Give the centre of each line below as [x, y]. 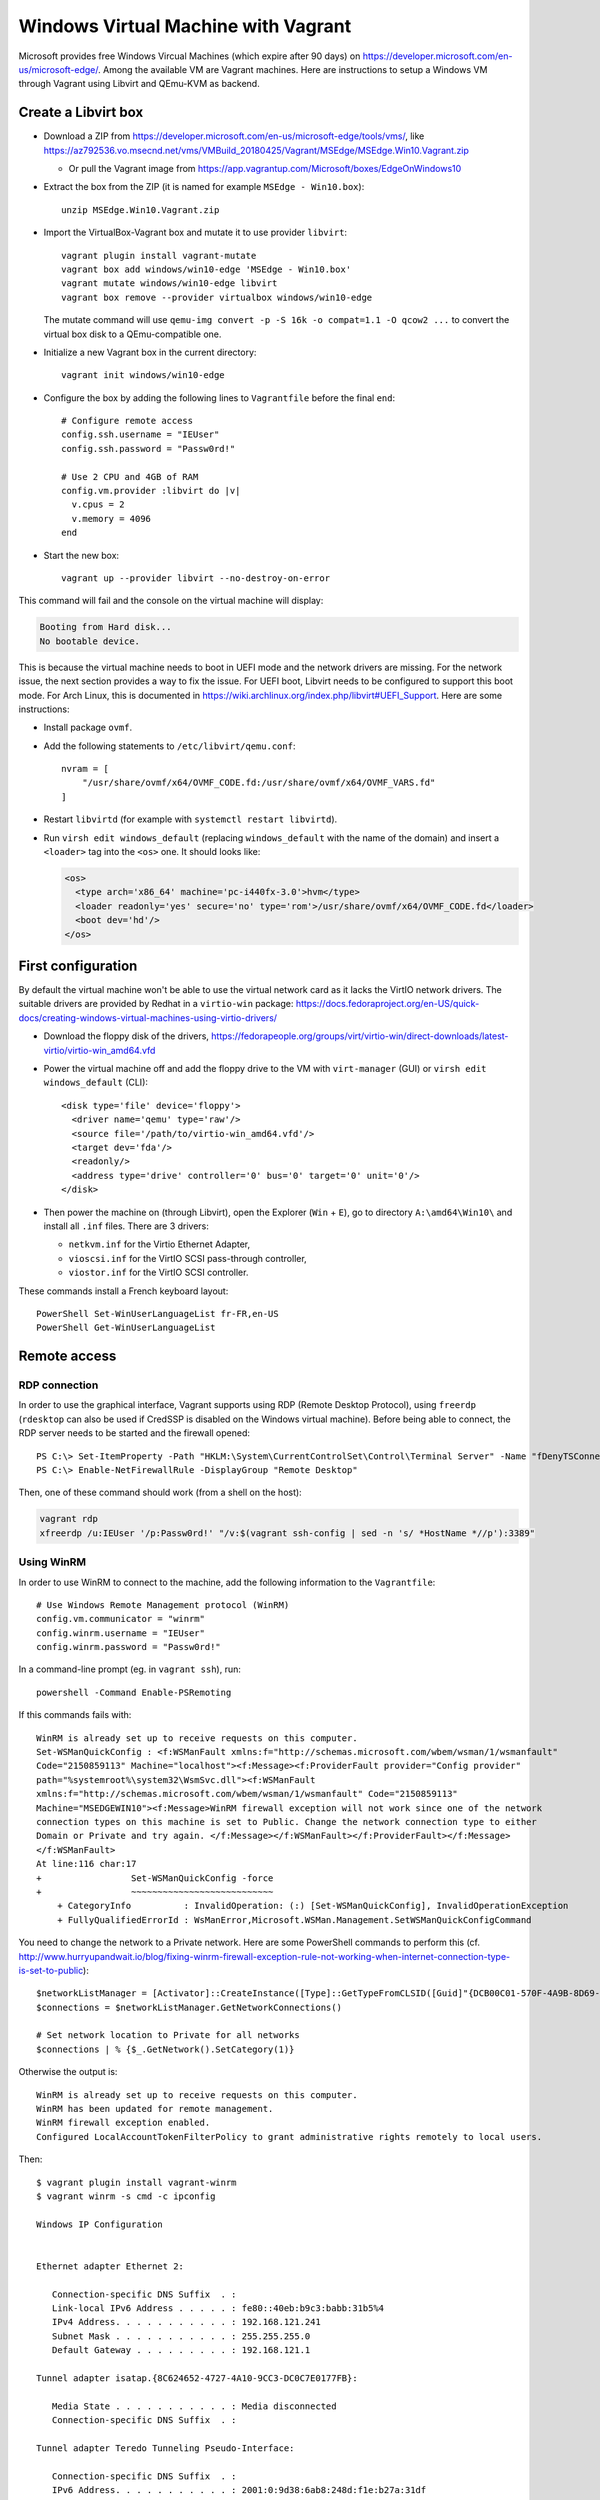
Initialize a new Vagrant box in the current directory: [150, 352]
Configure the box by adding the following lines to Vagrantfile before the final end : [219, 397]
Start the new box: [81, 555]
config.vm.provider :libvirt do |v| [151, 491]
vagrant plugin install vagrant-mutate [159, 255]
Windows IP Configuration [100, 2224]
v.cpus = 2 [98, 504]
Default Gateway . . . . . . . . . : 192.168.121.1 [181, 2350]
